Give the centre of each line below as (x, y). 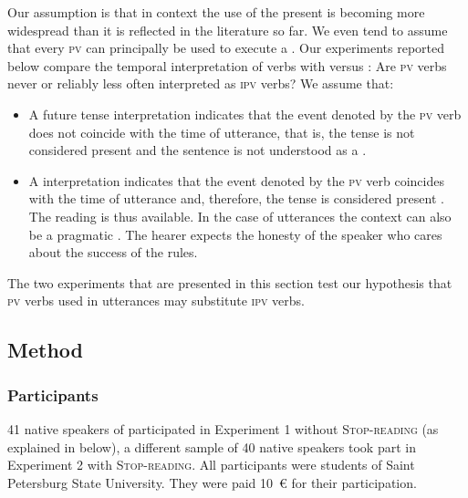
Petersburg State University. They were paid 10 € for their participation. (212, 482)
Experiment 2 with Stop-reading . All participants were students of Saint (211, 465)
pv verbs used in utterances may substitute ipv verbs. (156, 301)
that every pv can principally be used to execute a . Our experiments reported (226, 48)
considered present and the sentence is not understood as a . (198, 150)
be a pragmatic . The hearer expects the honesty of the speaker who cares (235, 234)
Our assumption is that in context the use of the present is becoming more (216, 12)
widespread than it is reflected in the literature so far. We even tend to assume (228, 30)
